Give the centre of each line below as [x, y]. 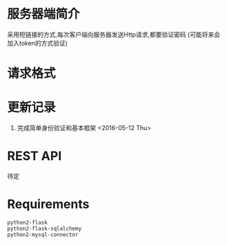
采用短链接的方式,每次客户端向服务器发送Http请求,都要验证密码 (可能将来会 [114, 34]
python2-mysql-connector [43, 235]
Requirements [48, 204]
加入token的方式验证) [37, 43]
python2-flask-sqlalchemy [44, 228]
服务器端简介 [44, 14]
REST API [34, 156]
